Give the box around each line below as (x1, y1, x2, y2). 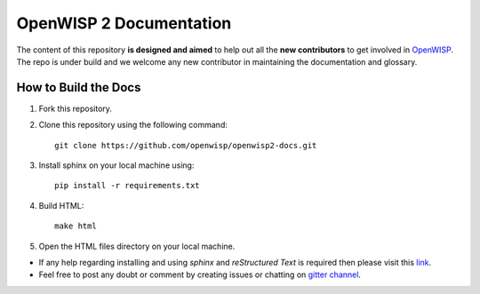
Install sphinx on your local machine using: (38, 160, 195, 171)
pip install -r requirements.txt (54, 180, 200, 191)
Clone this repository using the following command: (38, 120, 228, 131)
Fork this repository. (38, 103, 113, 114)
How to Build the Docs (16, 80, 141, 95)
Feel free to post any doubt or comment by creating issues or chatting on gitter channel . (38, 269, 362, 280)
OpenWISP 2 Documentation (16, 13, 232, 33)
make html (54, 221, 97, 231)
